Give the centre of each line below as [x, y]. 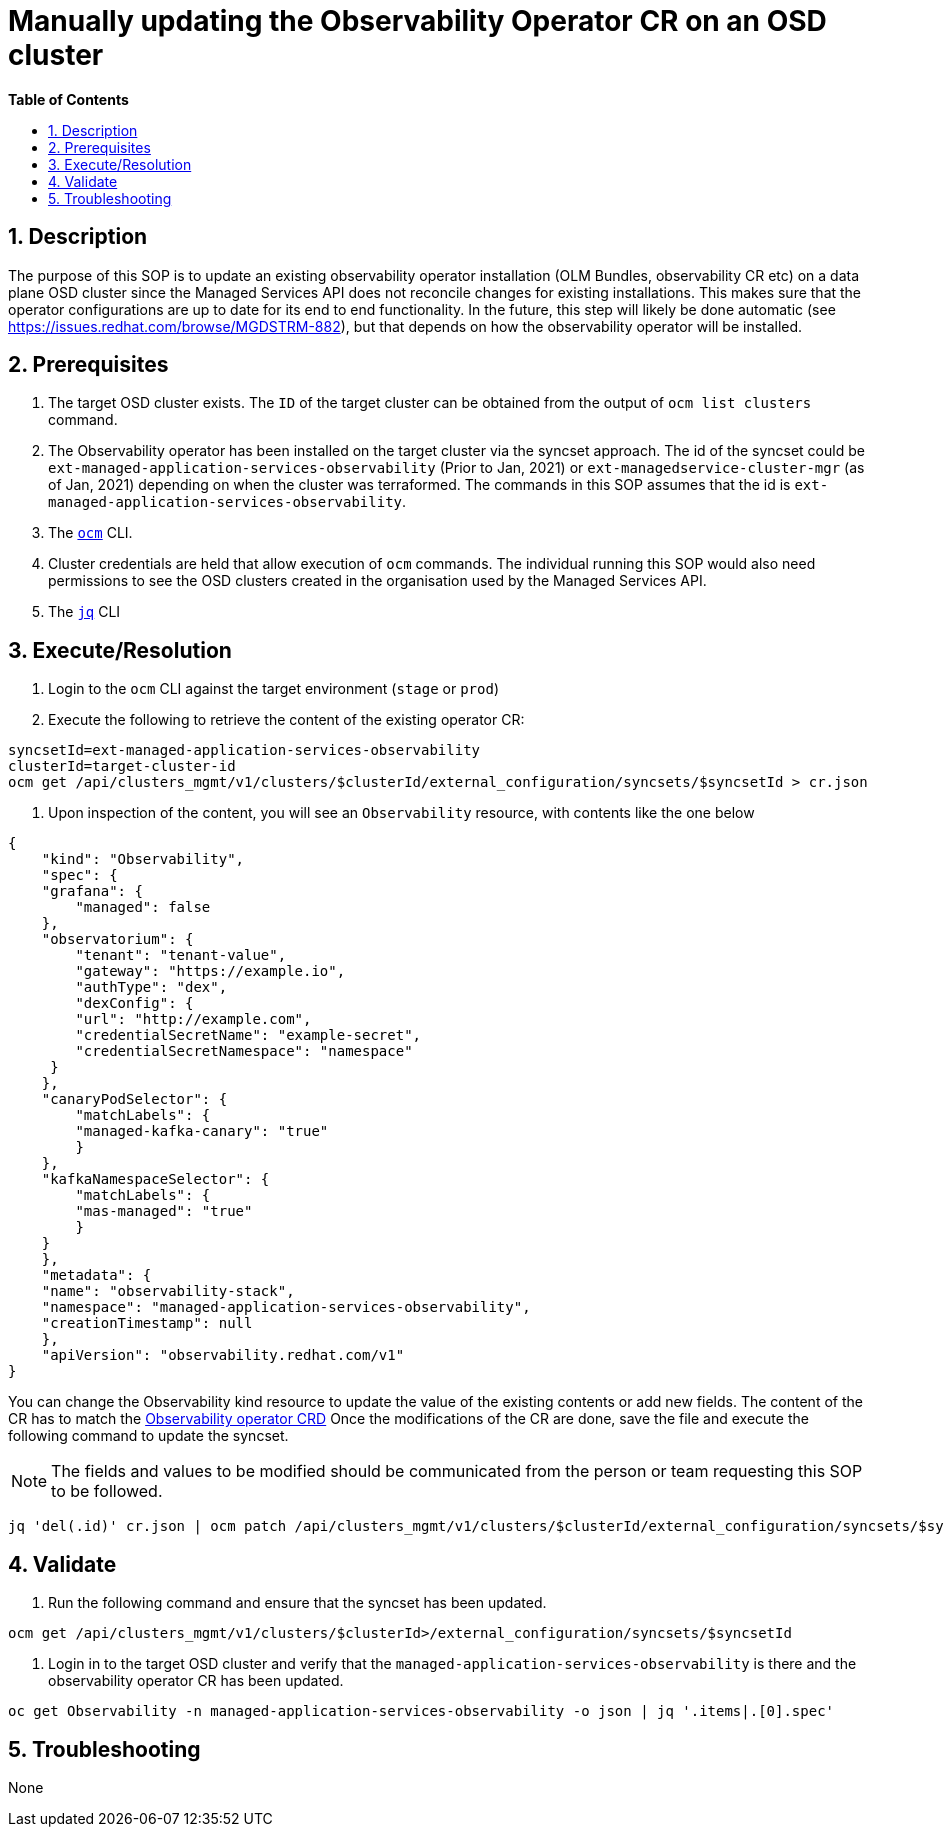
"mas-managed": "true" [164, 1211]
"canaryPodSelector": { [134, 1099]
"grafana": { [92, 891]
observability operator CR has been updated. [196, 1681]
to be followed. [107, 1491]
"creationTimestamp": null [147, 1323]
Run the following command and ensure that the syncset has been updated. [297, 1603]
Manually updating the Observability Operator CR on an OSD [417, 21]
